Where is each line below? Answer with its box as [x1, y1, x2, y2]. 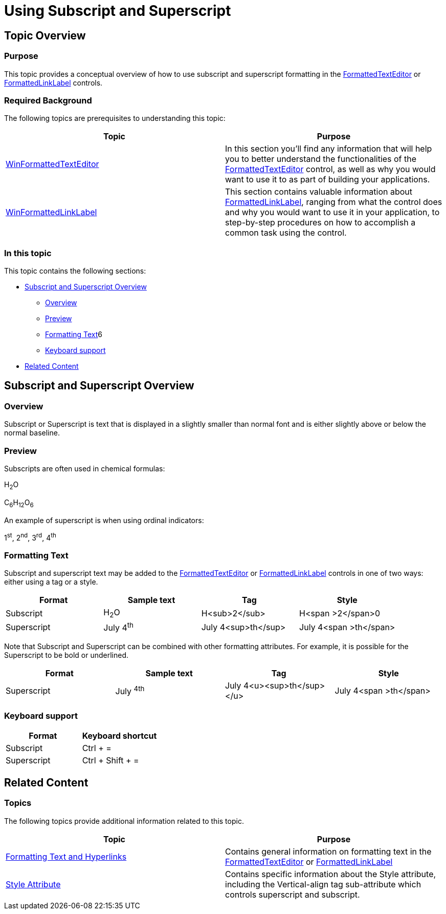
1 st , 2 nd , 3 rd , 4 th [4, 531, 56, 542]
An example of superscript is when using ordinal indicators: [4, 515, 204, 525]
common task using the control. [225, 227, 347, 238]
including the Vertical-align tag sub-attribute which [225, 879, 421, 889]
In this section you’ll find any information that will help [225, 143, 432, 154]
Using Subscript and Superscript [4, 2, 231, 19]
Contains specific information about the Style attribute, [225, 868, 436, 879]
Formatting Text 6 [45, 330, 103, 339]
